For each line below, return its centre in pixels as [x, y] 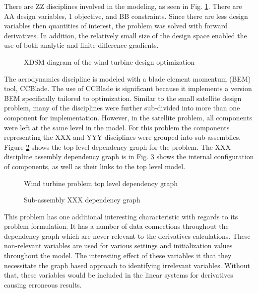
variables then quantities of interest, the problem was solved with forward [116, 26]
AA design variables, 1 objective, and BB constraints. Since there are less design [126, 16]
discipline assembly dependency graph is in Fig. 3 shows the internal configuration [129, 156]
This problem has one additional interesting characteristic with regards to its [121, 216]
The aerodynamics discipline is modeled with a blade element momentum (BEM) [128, 78]
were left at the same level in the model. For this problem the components [117, 127]
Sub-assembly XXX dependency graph [82, 200]
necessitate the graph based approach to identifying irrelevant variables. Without [127, 265]
